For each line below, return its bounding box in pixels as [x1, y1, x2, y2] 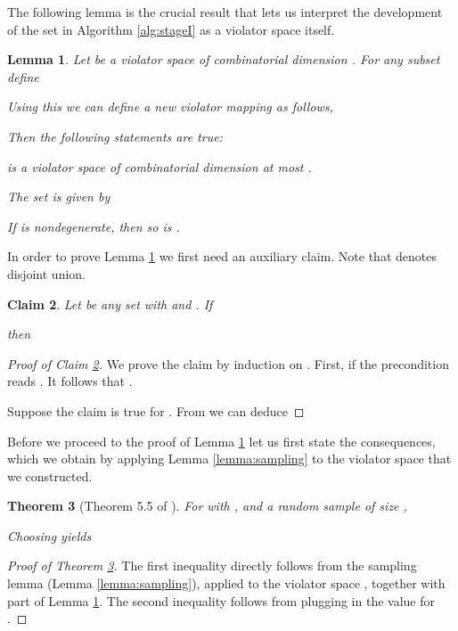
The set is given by [7, 187, 110, 206]
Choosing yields [7, 526, 92, 545]
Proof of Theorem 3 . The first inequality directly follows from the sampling [7, 556, 417, 575]
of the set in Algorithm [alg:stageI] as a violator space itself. [7, 20, 335, 38]
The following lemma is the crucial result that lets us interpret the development [7, 3, 443, 20]
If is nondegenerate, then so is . [7, 217, 180, 235]
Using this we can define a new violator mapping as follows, [7, 97, 333, 116]
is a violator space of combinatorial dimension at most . [7, 157, 312, 176]
